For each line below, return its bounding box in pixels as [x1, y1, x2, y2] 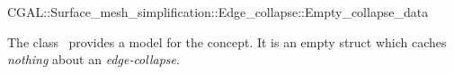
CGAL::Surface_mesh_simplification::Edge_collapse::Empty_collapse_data [7, 3, 429, 21]
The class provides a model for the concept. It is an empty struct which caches [7, 32, 447, 51]
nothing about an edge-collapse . [7, 50, 180, 69]
